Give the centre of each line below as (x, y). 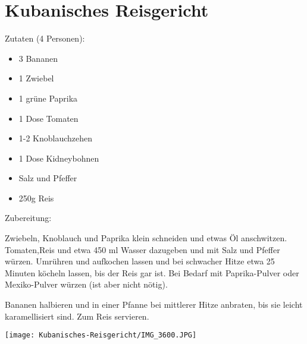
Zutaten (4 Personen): (45, 38)
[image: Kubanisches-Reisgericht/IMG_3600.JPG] (101, 335)
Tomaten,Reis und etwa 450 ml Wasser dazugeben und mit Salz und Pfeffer (142, 249)
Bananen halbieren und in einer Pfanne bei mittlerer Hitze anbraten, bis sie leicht (154, 304)
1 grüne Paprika (48, 98)
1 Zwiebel (36, 78)
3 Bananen (38, 58)
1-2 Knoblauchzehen (56, 138)
